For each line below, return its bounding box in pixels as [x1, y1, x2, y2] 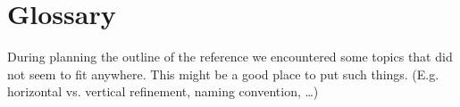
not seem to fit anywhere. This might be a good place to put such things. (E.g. [7, 64, 439, 83]
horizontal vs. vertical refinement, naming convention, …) [7, 82, 319, 101]
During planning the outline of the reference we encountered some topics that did [7, 47, 453, 66]
